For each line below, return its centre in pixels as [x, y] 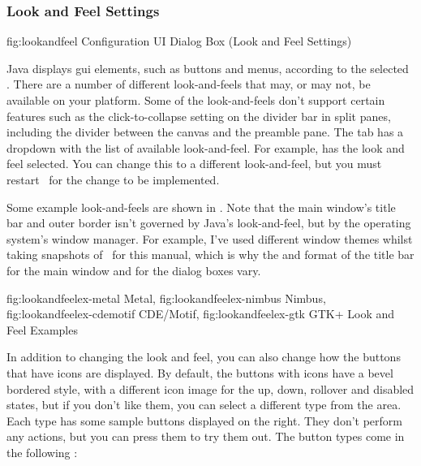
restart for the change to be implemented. [113, 179]
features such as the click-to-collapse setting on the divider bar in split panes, [199, 116]
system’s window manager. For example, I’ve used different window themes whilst [210, 238]
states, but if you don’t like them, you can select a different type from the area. [204, 405]
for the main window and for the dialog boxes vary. [134, 270]
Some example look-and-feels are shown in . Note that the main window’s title [201, 207]
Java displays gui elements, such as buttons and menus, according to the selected [208, 68]
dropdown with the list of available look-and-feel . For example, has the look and [206, 147]
